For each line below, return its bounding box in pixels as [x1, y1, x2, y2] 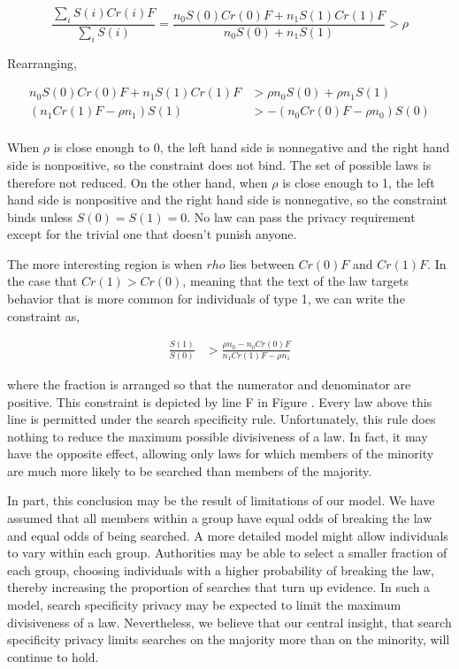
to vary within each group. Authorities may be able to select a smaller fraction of [7, 543, 448, 562]
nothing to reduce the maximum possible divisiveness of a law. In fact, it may [7, 427, 428, 445]
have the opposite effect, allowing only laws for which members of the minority [7, 444, 434, 463]
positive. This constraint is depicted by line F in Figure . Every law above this [7, 392, 432, 411]
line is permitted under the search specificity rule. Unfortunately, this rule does [7, 410, 436, 428]
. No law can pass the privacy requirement [187, 207, 416, 226]
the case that [7, 272, 78, 290]
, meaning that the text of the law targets [182, 272, 409, 290]
